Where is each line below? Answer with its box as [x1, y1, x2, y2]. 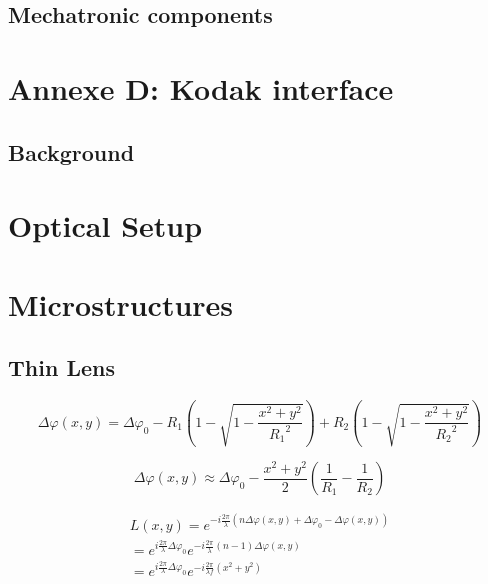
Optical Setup [8, 205, 203, 246]
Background [8, 136, 135, 167]
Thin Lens [8, 352, 115, 383]
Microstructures [8, 283, 234, 324]
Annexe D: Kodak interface [8, 67, 394, 108]
